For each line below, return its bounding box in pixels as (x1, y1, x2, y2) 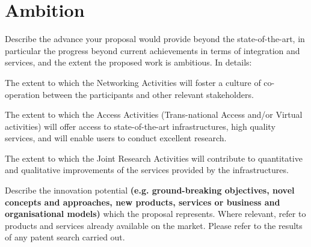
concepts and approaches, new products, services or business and (5, 195, 280, 208)
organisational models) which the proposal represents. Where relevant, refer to (5, 207, 306, 220)
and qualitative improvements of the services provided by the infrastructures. (5, 163, 289, 176)
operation (5, 88, 40, 100)
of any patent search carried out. (5, 231, 125, 243)
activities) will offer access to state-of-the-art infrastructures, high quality (5, 120, 276, 132)
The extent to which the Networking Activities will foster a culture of (5, 76, 261, 88)
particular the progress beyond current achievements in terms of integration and (5, 44, 300, 56)
